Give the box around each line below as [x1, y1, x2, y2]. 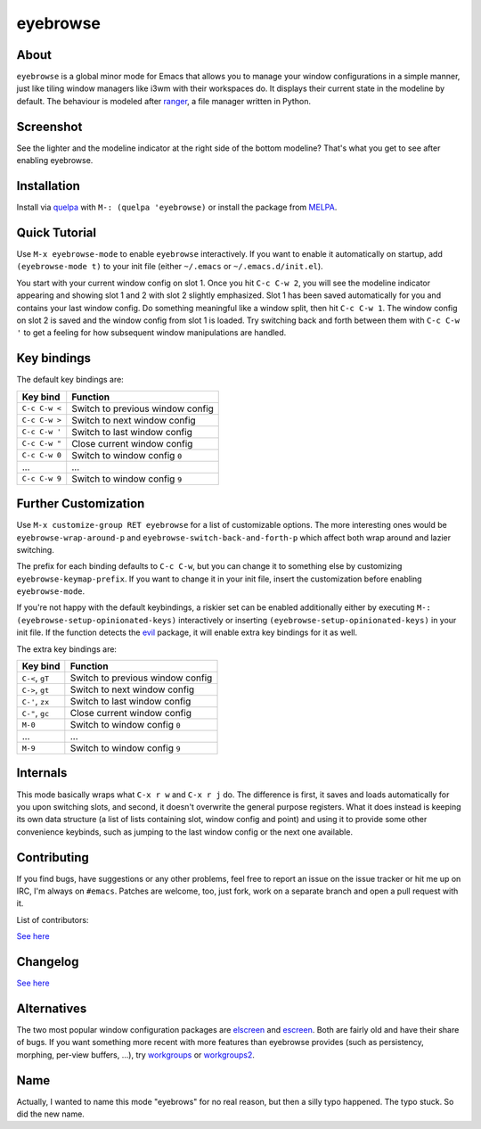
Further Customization [16, 496, 145, 512]
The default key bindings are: [16, 375, 124, 385]
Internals [16, 765, 68, 780]
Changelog [16, 954, 79, 969]
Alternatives [16, 1001, 87, 1016]
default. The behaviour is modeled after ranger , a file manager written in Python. [16, 95, 312, 106]
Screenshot [16, 119, 83, 134]
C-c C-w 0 [21, 450, 62, 460]
